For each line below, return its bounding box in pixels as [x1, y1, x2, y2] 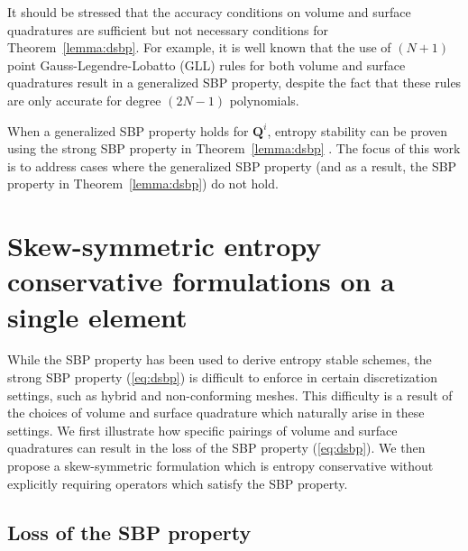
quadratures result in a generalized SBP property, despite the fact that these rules [7, 73, 462, 92]
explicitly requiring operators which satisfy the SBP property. [7, 473, 348, 492]
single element [7, 298, 188, 335]
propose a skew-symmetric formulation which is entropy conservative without [7, 456, 434, 474]
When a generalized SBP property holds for [7, 121, 249, 140]
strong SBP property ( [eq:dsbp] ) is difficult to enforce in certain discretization [7, 368, 437, 387]
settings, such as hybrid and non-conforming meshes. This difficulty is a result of [7, 385, 453, 404]
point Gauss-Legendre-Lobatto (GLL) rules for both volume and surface [7, 55, 406, 74]
